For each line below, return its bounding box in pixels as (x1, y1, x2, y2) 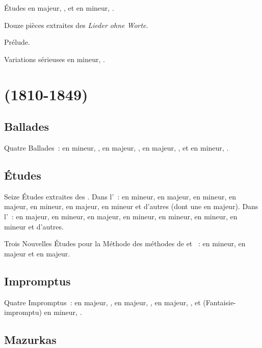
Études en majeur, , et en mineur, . (4, 3, 114, 13)
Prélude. (4, 37, 30, 47)
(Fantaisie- (203, 297, 236, 307)
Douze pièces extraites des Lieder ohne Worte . (4, 19, 148, 30)
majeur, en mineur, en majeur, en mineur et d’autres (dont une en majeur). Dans (4, 201, 258, 212)
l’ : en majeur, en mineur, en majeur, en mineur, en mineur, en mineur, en (4, 211, 238, 221)
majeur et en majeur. (4, 248, 70, 258)
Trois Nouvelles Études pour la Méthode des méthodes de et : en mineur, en (4, 238, 246, 249)
